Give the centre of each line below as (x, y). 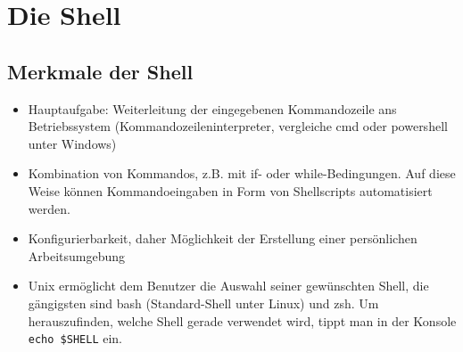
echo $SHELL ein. (75, 338)
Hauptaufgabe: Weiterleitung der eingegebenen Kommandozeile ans (212, 108)
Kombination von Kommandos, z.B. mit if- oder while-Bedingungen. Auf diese (242, 173)
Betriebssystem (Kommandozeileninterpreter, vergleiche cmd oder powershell (238, 126)
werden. (49, 208)
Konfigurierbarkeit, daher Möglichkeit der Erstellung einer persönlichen (223, 238)
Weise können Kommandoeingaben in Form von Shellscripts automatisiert (230, 190)
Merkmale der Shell (100, 71)
